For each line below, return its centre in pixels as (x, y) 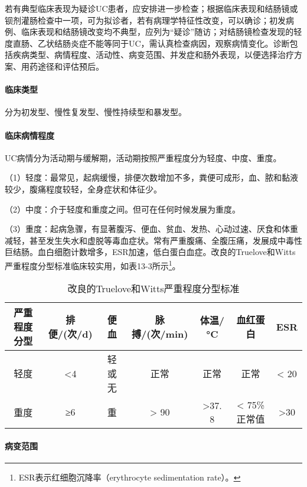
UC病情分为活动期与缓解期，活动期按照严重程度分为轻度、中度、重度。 (143, 157)
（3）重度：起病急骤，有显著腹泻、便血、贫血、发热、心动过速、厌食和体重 (151, 229)
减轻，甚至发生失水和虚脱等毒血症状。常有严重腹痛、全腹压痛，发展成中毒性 (153, 240)
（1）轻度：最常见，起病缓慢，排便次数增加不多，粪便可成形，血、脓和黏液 (151, 177)
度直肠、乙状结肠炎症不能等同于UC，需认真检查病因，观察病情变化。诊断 (147, 43)
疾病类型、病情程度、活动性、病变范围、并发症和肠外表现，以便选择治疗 (153, 55)
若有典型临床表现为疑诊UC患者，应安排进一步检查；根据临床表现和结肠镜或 (151, 8)
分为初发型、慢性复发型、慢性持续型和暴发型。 (96, 112)
